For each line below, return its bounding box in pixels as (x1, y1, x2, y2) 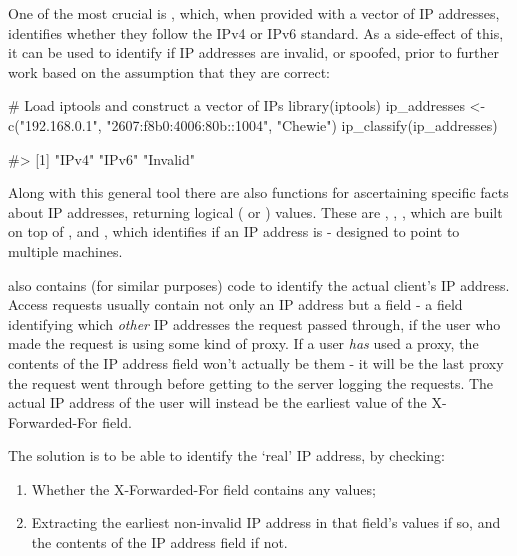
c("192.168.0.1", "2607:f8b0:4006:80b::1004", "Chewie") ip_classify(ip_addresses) (8, 114, 498, 135)
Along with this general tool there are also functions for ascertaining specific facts (8, 182, 509, 203)
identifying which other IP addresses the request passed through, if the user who (8, 313, 501, 334)
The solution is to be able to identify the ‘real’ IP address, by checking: (8, 445, 445, 466)
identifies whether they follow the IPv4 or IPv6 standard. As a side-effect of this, (8, 22, 504, 43)
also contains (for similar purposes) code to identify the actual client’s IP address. (8, 274, 510, 295)
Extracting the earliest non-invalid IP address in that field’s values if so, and (31, 512, 501, 533)
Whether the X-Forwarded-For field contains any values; (31, 478, 376, 499)
